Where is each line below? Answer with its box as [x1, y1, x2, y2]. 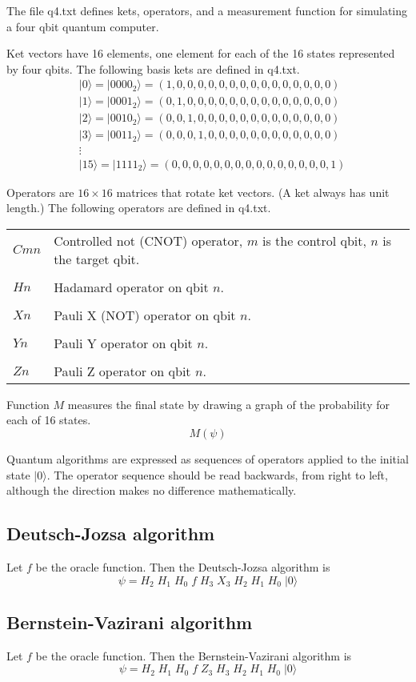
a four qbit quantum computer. [6, 18, 159, 34]
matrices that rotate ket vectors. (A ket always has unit [116, 183, 390, 200]
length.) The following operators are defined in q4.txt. [6, 199, 271, 216]
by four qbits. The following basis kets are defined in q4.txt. [6, 60, 300, 77]
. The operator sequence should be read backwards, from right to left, [46, 466, 388, 483]
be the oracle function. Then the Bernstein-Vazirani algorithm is [35, 647, 352, 664]
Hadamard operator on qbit [54, 277, 209, 296]
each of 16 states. [6, 411, 91, 428]
